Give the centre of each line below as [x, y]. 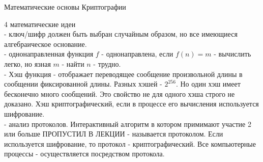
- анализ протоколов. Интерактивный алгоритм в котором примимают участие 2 [128, 124]
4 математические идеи [40, 24]
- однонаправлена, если [137, 54]
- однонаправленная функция [49, 54]
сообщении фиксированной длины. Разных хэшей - [83, 84]
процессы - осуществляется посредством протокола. [84, 154]
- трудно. [107, 63]
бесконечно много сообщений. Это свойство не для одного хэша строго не [120, 93]
